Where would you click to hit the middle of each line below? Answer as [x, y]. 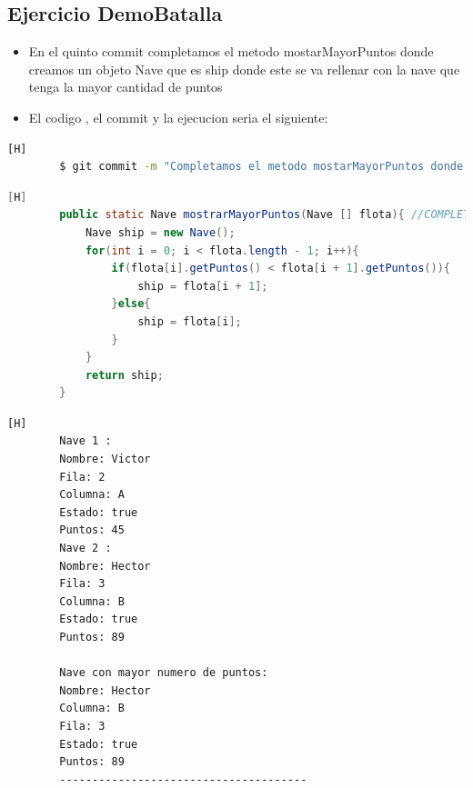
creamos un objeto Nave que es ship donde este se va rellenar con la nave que [244, 69]
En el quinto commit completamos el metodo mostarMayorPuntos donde [231, 51]
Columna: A [92, 495]
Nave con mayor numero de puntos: [164, 673]
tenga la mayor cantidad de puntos [126, 87]
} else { [131, 304]
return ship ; [124, 375]
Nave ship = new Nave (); [160, 232]
